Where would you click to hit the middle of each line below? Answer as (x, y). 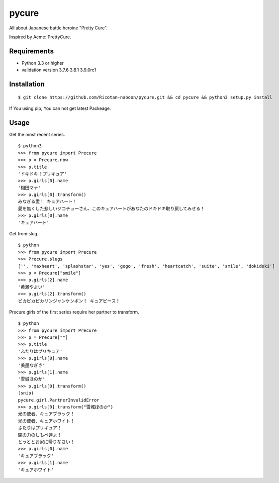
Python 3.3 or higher (43, 63)
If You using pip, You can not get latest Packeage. (60, 108)
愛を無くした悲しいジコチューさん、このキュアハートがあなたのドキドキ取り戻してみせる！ (111, 208)
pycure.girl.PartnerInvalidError (59, 400)
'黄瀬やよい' (32, 287)
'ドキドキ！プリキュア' (43, 174)
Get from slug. (24, 234)
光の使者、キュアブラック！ (46, 414)
